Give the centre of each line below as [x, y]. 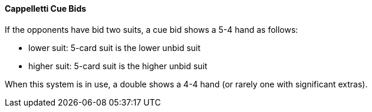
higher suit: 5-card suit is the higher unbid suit [118, 66]
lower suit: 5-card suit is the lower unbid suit [115, 47]
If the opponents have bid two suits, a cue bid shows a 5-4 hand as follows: [152, 29]
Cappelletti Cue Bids [46, 9]
